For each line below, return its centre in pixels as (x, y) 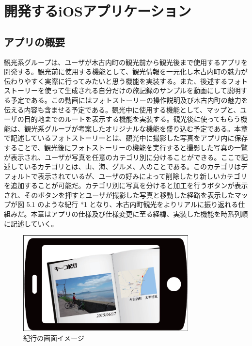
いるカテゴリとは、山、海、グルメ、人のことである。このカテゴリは (133, 166)
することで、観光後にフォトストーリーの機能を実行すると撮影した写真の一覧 (126, 147)
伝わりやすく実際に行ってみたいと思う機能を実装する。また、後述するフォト (126, 81)
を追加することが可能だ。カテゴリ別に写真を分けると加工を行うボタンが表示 (126, 185)
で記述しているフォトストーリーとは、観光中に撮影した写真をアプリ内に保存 (126, 138)
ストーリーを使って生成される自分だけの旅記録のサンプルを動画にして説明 (122, 90)
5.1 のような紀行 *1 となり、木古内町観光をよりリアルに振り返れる (132, 204)
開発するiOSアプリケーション (98, 11)
